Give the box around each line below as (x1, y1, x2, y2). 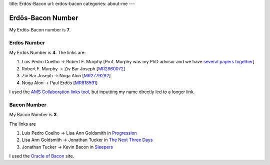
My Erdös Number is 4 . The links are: (9, 50, 86, 56)
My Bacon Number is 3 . (9, 112, 58, 118)
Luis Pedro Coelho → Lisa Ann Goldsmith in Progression (21, 130, 137, 136)
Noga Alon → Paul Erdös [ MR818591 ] (21, 80, 98, 86)
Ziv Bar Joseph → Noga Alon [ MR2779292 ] (21, 73, 111, 79)
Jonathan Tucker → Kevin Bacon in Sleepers (21, 144, 113, 150)
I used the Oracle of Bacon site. (9, 153, 74, 159)
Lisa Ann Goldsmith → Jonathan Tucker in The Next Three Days (21, 137, 153, 143)
